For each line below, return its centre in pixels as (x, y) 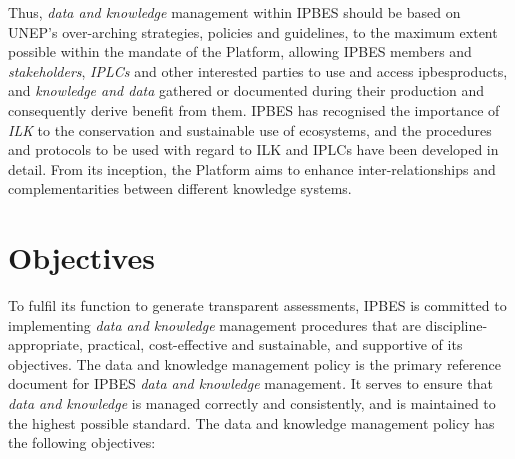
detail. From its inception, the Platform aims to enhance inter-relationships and (252, 168)
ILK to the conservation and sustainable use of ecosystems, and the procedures (250, 129)
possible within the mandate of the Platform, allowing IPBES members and (240, 51)
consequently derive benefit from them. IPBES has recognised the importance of (254, 109)
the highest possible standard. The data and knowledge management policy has (251, 422)
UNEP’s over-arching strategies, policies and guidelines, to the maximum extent (253, 31)
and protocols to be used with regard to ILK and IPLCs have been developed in (253, 149)
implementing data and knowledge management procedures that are (214, 324)
